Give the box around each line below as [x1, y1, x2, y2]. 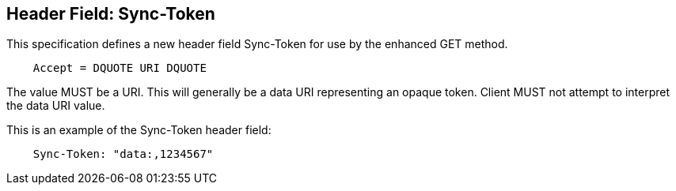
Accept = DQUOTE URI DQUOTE [32, 62, 207, 75]
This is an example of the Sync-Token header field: [6, 123, 272, 137]
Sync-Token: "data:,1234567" [32, 148, 214, 161]
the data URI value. [6, 99, 105, 113]
